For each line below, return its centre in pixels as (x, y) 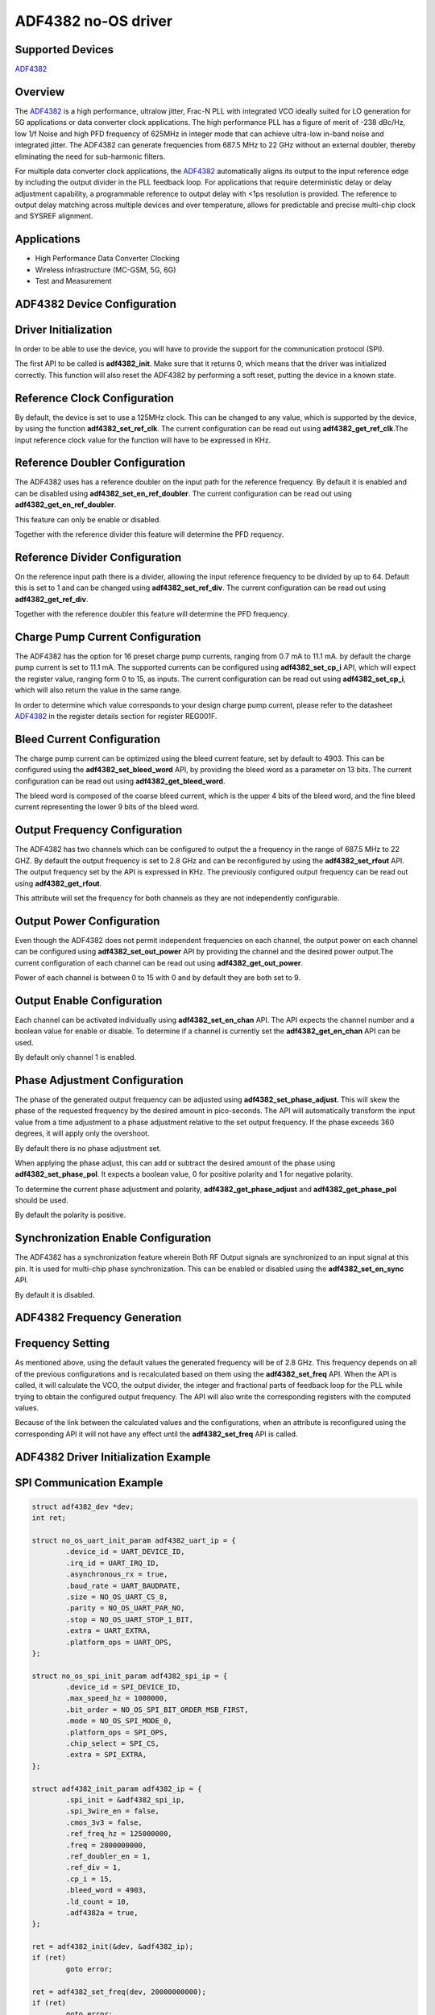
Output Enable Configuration (89, 1001)
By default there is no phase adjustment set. (88, 1148)
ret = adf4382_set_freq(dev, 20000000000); (119, 1992)
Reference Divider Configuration (98, 557)
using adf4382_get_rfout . (58, 883)
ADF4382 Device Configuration (96, 303)
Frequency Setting (62, 1343)
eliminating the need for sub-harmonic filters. (90, 156)
